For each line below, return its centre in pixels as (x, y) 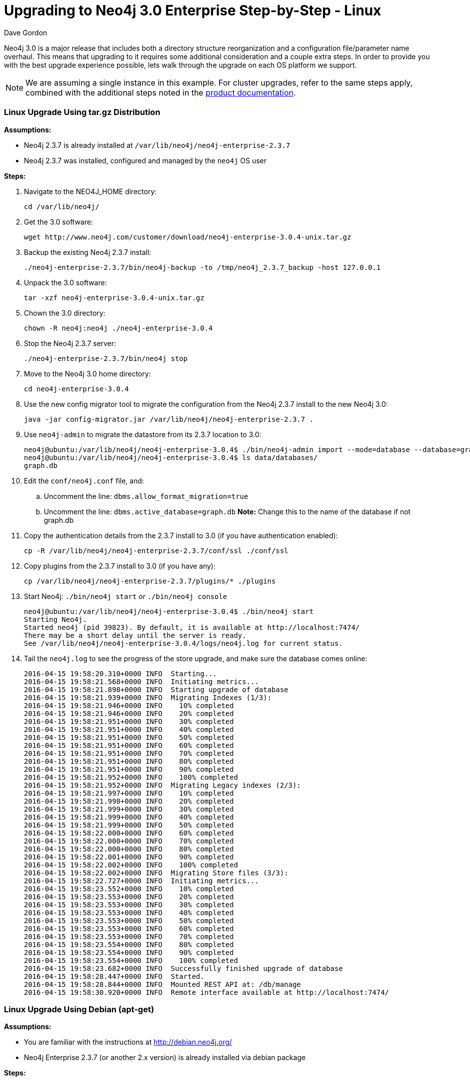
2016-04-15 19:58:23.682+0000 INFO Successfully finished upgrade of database (183, 968)
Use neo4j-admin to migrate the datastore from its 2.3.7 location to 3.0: (143, 434)
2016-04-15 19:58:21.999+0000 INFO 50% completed (129, 825)
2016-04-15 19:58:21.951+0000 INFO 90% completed (129, 769)
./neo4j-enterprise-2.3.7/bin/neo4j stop (106, 358)
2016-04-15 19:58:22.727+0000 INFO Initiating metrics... (142, 881)
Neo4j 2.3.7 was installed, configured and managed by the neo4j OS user (145, 160)
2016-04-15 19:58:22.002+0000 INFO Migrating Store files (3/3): (156, 873)
